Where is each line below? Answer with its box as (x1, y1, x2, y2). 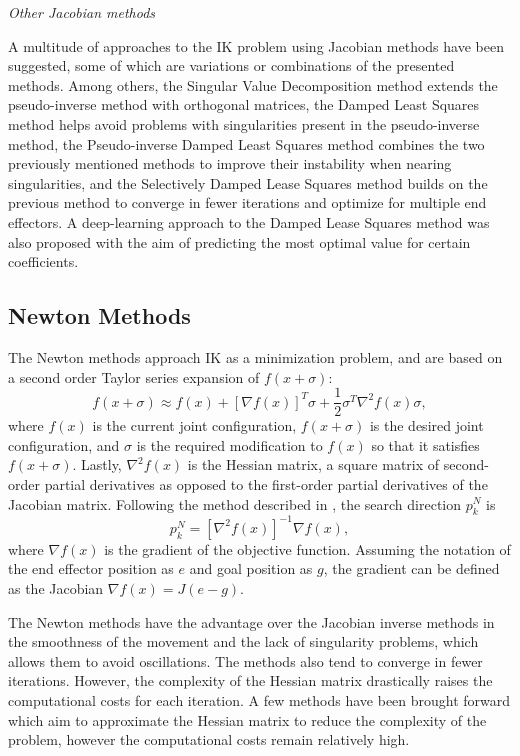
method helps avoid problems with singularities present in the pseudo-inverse (8, 113, 480, 134)
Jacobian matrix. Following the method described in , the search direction (8, 493, 462, 514)
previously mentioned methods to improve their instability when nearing (8, 153, 452, 174)
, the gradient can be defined (323, 558, 500, 579)
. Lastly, (72, 454, 122, 475)
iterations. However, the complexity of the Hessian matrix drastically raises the (8, 670, 493, 691)
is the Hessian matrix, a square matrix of (187, 454, 440, 475)
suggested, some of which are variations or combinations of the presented (8, 55, 455, 76)
